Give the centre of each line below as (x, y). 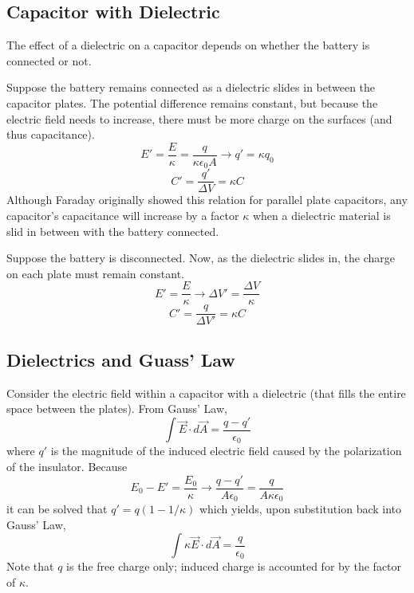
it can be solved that (57, 509)
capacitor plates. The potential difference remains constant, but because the (192, 102)
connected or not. (49, 60)
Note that (30, 566)
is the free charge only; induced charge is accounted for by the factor (234, 566)
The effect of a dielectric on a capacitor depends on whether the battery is (188, 45)
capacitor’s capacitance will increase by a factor (123, 215)
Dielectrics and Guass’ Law (121, 359)
